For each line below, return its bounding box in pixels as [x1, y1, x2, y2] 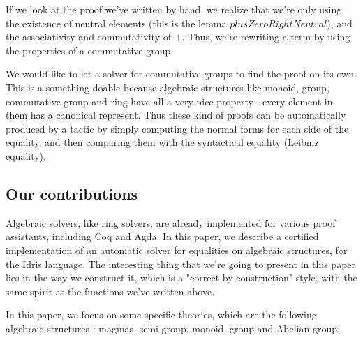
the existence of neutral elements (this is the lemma [6, 15, 227, 30]
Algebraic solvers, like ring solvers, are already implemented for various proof [6, 215, 336, 230]
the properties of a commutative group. [6, 43, 174, 57]
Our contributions [6, 182, 138, 204]
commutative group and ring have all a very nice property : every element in [6, 94, 333, 108]
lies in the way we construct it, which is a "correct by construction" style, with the [6, 270, 357, 285]
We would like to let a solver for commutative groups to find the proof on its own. [6, 66, 357, 81]
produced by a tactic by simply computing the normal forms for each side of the [6, 121, 349, 135]
